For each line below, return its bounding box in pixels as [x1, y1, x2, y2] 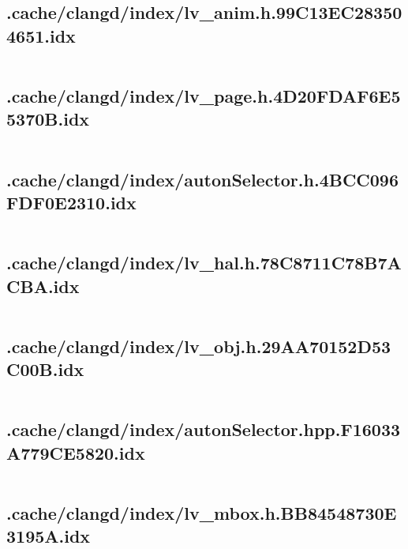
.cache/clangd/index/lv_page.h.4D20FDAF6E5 [6, 83, 401, 107]
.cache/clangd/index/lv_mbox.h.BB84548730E [6, 500, 397, 525]
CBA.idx [6, 273, 80, 298]
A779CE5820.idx [6, 440, 145, 464]
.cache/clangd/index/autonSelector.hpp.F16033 [6, 417, 401, 442]
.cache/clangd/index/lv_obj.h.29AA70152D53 [6, 333, 391, 358]
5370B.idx [6, 107, 90, 131]
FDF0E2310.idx [6, 190, 137, 214]
